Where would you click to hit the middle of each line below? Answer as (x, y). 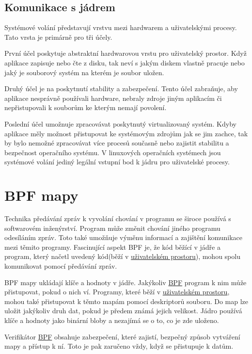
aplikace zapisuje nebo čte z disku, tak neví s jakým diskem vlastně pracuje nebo (125, 62)
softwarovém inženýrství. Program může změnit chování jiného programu (112, 228)
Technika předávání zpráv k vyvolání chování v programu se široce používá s (118, 218)
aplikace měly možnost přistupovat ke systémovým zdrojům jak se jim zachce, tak (126, 133)
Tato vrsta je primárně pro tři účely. (58, 37)
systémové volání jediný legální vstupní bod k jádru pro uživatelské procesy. (117, 162)
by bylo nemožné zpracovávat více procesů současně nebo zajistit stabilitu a (117, 143)
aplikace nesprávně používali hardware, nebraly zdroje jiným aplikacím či (113, 98)
